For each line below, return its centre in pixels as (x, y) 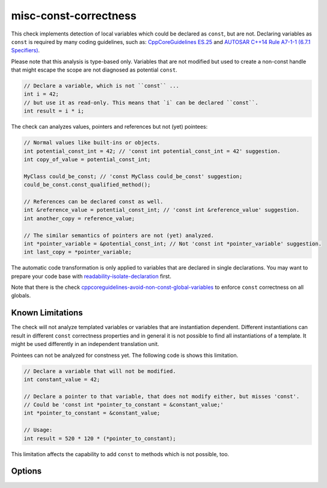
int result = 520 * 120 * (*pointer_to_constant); (100, 438)
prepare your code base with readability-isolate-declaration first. (91, 276)
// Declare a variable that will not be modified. (100, 371)
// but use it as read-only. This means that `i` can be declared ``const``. (141, 103)
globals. (21, 295)
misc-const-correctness (74, 16)
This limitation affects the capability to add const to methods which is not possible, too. (120, 454)
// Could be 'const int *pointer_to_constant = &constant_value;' (124, 405)
